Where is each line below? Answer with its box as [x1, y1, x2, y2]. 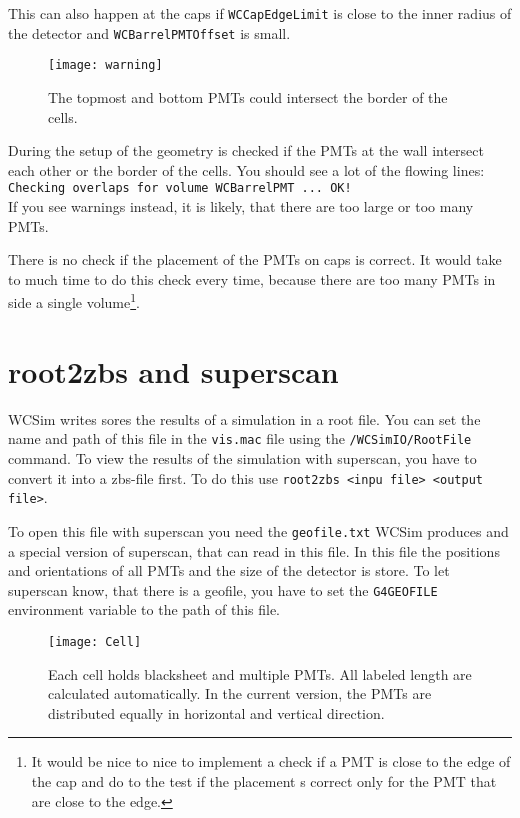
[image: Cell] [48, 635, 142, 649]
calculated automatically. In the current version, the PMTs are [48, 683, 432, 704]
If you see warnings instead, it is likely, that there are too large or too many [8, 196, 474, 216]
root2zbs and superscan [8, 350, 339, 391]
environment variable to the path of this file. [8, 599, 281, 620]
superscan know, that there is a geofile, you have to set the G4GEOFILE [8, 579, 438, 600]
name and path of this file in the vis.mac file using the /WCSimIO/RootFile [8, 428, 472, 449]
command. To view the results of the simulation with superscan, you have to [8, 448, 477, 468]
